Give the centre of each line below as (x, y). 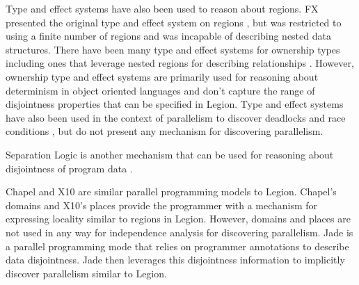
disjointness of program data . (69, 168)
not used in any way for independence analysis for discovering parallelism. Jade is (179, 232)
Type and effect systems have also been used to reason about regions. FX (162, 8)
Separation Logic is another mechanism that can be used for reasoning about (170, 154)
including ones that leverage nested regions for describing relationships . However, (180, 63)
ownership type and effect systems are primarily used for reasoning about (162, 76)
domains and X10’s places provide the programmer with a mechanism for (162, 205)
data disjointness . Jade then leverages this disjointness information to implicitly (175, 260)
